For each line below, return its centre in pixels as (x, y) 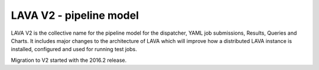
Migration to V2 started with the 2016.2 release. (69, 60)
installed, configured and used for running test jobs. (74, 49)
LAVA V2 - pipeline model (75, 15)
